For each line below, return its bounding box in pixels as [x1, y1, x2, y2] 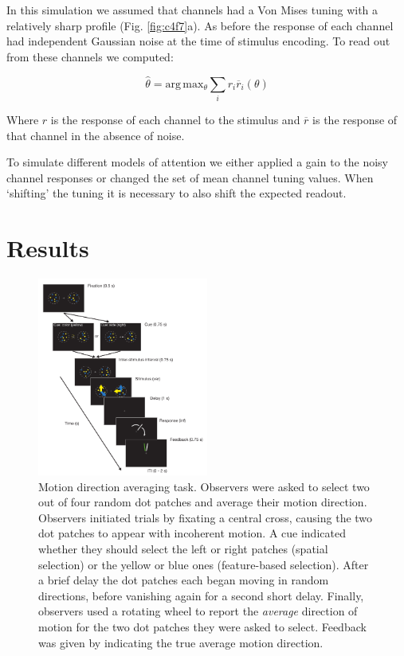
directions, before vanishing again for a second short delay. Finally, [38, 587, 364, 603]
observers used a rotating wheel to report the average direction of [38, 603, 358, 619]
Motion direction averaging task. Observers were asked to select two [38, 478, 370, 494]
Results [6, 232, 89, 264]
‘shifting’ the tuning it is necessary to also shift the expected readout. [6, 185, 347, 201]
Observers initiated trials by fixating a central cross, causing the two [38, 509, 373, 525]
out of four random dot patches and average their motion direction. [38, 494, 367, 510]
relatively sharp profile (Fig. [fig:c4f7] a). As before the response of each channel [6, 17, 394, 33]
